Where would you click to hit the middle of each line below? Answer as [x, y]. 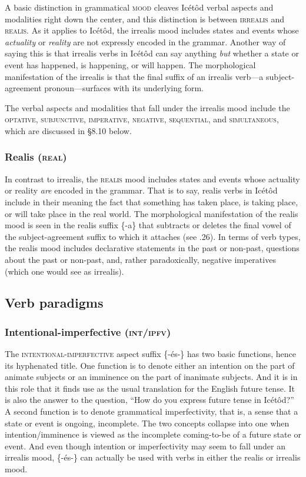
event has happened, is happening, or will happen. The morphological [130, 64]
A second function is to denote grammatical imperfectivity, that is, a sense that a [152, 411]
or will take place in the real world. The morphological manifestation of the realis [152, 213]
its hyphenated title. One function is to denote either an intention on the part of [150, 365]
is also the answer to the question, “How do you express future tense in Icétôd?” [149, 400]
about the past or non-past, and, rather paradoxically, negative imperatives [140, 259]
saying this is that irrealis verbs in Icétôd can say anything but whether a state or [152, 53]
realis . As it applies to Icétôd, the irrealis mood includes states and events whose [152, 30]
